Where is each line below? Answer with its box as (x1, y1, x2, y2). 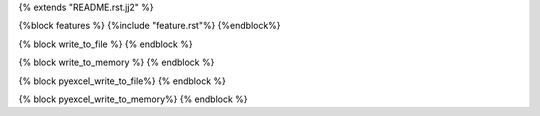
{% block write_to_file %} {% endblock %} (18, 38, 194, 50)
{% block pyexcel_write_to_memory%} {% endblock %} (18, 93, 249, 105)
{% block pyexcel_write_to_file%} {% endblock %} (18, 75, 227, 87)
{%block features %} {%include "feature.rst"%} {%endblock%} (18, 20, 281, 32)
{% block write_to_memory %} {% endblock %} (18, 56, 215, 69)
